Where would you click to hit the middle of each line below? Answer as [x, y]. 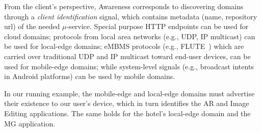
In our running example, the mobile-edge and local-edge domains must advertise [129, 93]
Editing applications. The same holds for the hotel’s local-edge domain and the [127, 113]
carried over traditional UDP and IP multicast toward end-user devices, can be [127, 56]
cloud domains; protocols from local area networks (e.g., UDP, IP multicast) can [130, 36]
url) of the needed [32, 26]
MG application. [30, 123]
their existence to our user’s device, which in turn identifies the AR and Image [127, 103]
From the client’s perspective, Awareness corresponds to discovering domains [124, 6]
